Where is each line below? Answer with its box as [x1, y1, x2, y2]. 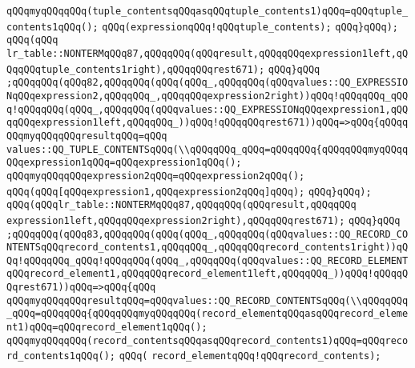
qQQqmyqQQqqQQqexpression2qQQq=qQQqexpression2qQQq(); [6, 170, 305, 182]
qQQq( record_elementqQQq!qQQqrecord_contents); [119, 350, 381, 362]
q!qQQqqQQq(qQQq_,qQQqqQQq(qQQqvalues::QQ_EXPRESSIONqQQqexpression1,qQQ [6, 103, 409, 115]
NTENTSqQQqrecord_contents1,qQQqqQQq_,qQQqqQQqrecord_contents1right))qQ [6, 242, 409, 254]
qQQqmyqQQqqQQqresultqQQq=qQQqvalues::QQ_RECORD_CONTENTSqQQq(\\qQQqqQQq [6, 294, 409, 306]
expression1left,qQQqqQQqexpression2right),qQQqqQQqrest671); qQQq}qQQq [6, 214, 401, 226]
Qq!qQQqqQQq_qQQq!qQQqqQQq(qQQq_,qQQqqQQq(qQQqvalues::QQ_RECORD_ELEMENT [6, 254, 409, 266]
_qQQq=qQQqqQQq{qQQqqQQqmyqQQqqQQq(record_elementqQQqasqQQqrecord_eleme [6, 308, 409, 320]
